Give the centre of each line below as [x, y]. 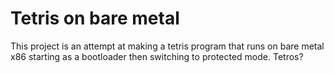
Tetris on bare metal [95, 18]
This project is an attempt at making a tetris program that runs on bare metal [167, 46]
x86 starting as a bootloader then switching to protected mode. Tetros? [157, 56]
